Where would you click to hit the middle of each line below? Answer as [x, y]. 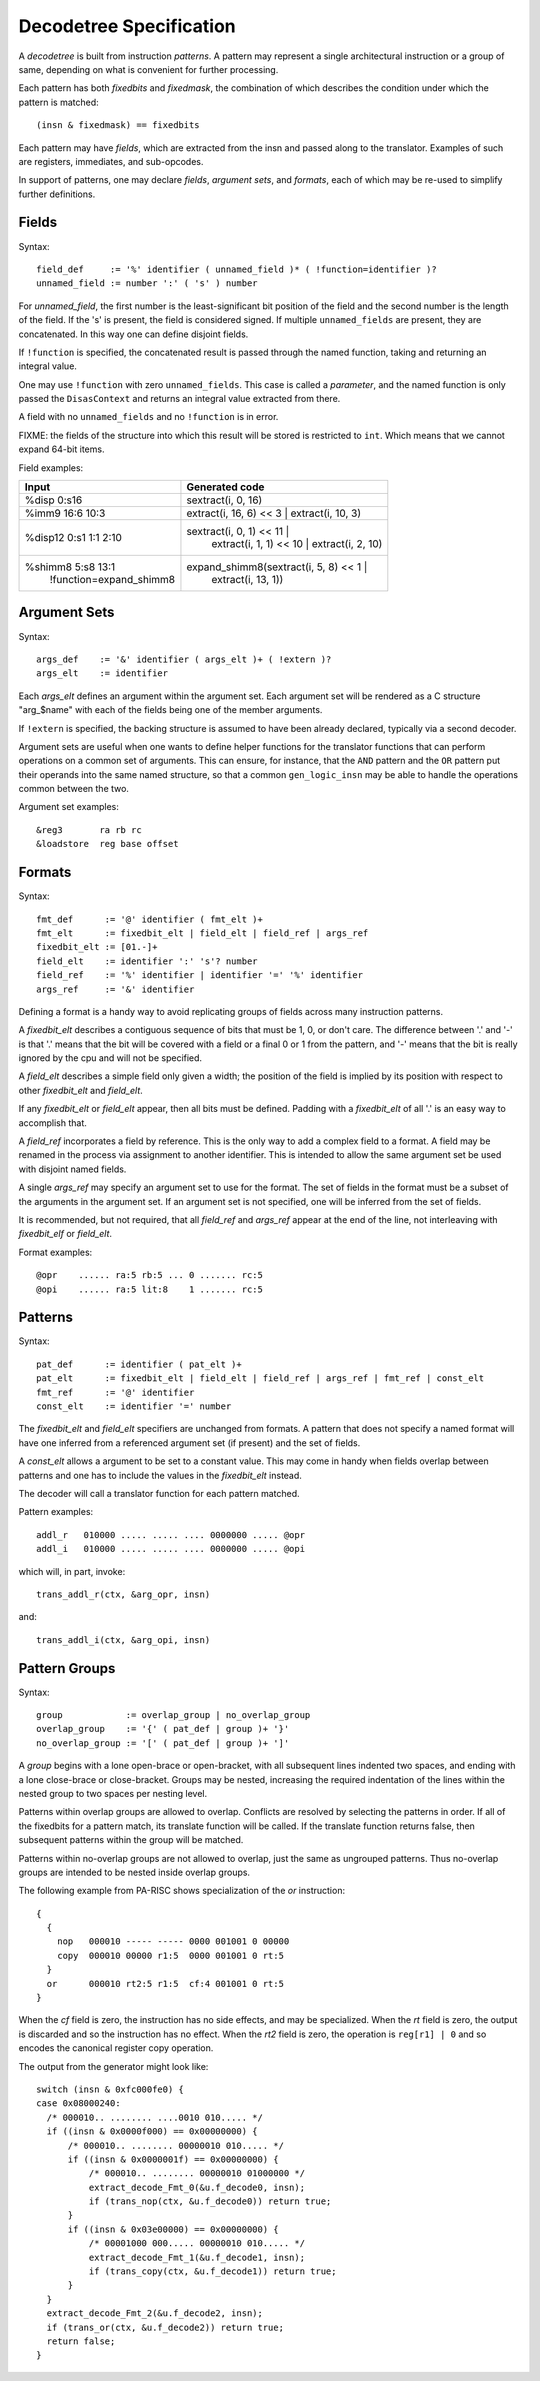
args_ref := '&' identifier [115, 989]
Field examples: [51, 467]
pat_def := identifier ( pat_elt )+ [139, 1364]
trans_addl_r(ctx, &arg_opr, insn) [123, 1594]
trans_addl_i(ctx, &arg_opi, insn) [123, 1639]
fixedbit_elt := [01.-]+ [97, 947]
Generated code [225, 487]
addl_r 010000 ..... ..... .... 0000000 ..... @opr [170, 1534]
